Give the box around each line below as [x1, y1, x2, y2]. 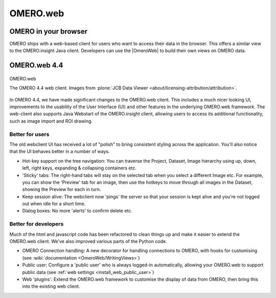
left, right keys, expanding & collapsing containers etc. [22, 165, 136, 171]
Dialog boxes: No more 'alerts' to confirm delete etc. [22, 208, 133, 214]
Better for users [9, 131, 50, 138]
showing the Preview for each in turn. [22, 186, 101, 192]
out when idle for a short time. [22, 201, 86, 207]
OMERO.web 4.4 [9, 61, 63, 70]
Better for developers [9, 220, 64, 228]
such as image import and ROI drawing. [9, 118, 93, 124]
